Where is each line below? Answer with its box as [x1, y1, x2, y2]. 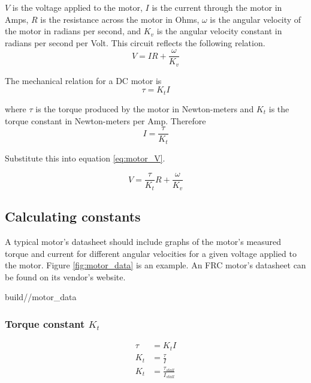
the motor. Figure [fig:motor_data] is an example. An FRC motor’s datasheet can [5, 259, 306, 271]
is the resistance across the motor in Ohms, [40, 13, 200, 25]
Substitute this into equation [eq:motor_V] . [5, 151, 165, 164]
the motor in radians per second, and [5, 25, 141, 37]
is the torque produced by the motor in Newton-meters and [35, 102, 254, 115]
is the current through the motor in [152, 1, 282, 13]
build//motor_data [5, 291, 77, 303]
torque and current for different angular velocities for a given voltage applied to [5, 247, 297, 259]
